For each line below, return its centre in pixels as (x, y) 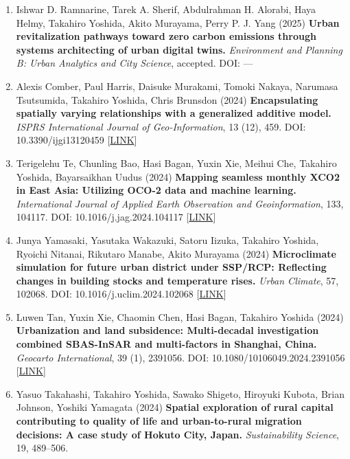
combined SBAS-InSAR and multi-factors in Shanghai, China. (166, 344)
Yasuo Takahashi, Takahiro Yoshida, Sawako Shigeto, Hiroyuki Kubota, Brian (180, 393)
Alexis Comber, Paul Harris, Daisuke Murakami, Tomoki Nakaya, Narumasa (177, 86)
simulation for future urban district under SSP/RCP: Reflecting (171, 267)
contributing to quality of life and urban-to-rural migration (159, 421)
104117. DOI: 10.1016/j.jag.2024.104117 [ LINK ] (116, 217)
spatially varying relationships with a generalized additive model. (174, 113)
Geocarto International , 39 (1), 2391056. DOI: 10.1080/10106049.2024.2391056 (180, 357)
